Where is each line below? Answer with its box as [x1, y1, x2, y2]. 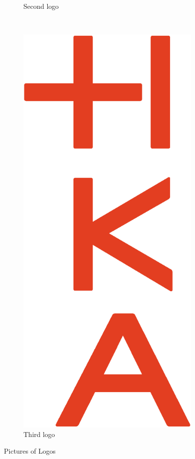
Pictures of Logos [4, 445, 56, 456]
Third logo [23, 429, 55, 439]
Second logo [23, 1, 59, 11]
